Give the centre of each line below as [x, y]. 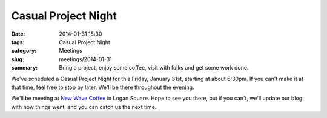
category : [24, 51]
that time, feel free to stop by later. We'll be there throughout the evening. [103, 87]
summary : [25, 68]
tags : [18, 42]
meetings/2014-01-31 [85, 59]
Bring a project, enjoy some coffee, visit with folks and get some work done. [154, 68]
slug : [18, 59]
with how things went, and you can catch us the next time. [84, 107]
